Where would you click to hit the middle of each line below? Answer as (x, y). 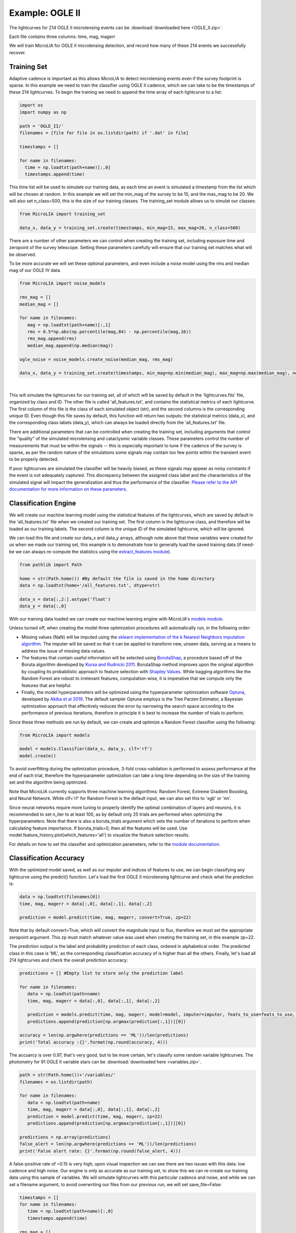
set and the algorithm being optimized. (48, 782)
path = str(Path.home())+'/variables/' (68, 1075)
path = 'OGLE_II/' (42, 126)
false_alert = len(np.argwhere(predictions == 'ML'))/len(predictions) (108, 1144)
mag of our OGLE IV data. (35, 270)
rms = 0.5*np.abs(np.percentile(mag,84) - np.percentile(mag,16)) (109, 332)
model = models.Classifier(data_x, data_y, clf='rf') (86, 749)
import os (31, 105)
